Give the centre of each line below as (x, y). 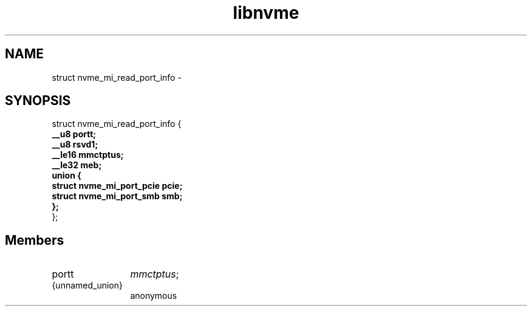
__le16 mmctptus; (88, 155)
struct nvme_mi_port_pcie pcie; (117, 186)
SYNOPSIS (38, 101)
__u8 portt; (74, 134)
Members (35, 240)
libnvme (266, 13)
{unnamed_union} (87, 285)
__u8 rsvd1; (75, 145)
